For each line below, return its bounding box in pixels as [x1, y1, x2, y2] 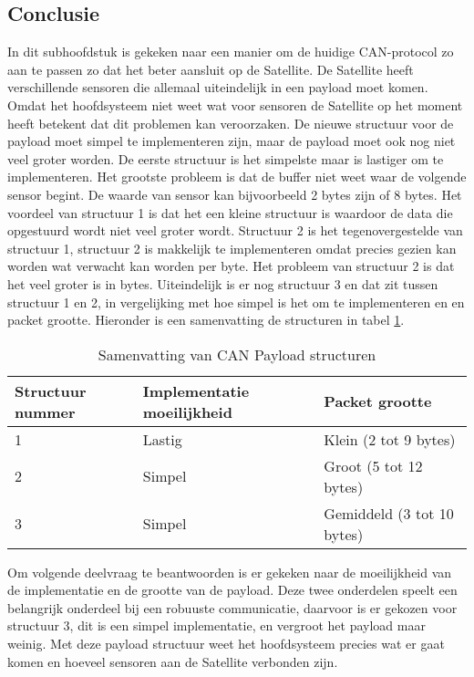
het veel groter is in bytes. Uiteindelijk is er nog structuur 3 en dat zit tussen [7, 274, 438, 293]
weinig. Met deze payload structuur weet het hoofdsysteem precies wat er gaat [7, 634, 445, 653]
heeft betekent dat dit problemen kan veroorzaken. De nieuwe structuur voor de [7, 113, 454, 132]
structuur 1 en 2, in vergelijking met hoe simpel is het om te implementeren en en [7, 292, 465, 311]
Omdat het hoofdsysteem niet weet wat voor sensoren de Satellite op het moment [7, 95, 463, 114]
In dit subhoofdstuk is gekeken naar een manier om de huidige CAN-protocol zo [7, 42, 454, 61]
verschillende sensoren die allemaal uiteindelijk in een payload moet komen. [7, 78, 428, 97]
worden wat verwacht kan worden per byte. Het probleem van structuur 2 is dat [7, 256, 455, 276]
